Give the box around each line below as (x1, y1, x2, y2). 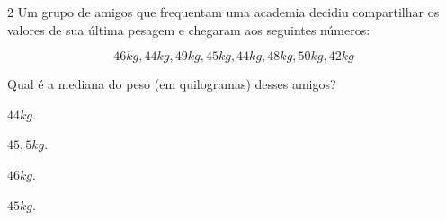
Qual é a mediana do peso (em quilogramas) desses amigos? (7, 75, 336, 93)
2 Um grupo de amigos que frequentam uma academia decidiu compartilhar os (7, 3, 440, 21)
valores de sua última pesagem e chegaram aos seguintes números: (7, 20, 370, 39)
